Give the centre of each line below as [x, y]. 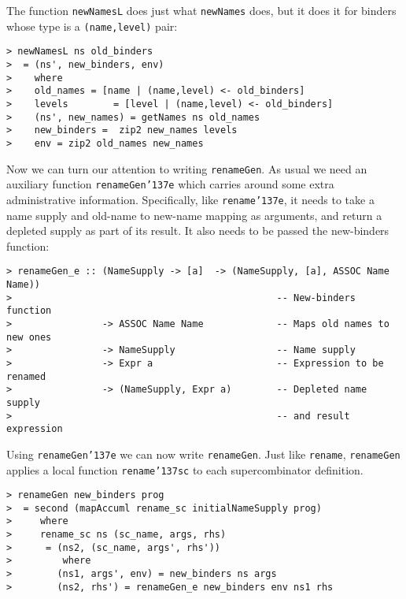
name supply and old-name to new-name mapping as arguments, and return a [194, 215]
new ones [29, 337]
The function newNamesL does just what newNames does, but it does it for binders [201, 10]
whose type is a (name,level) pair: [92, 26]
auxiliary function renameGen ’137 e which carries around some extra [170, 184]
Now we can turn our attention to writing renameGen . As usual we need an [187, 168]
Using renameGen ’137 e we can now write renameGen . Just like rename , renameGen [203, 454]
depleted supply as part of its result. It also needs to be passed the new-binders [198, 231]
